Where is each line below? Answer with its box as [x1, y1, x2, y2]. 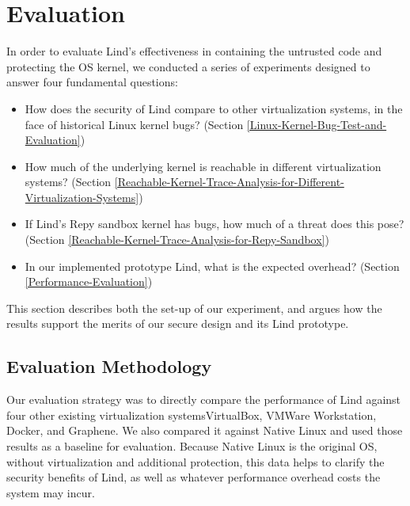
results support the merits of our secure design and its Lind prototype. [6, 315, 349, 332]
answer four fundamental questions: [6, 74, 178, 90]
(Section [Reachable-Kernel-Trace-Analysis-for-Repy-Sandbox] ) [25, 231, 329, 248]
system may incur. [6, 484, 95, 500]
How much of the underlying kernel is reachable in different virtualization [25, 158, 382, 174]
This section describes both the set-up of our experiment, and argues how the [6, 299, 382, 316]
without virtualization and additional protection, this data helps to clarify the [6, 453, 385, 470]
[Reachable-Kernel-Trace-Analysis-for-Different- [114, 173, 344, 190]
